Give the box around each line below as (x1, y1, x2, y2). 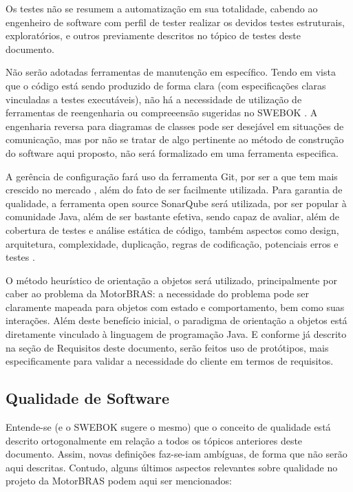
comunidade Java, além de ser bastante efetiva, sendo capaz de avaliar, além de (6, 209, 339, 224)
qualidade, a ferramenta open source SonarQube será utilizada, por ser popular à (6, 195, 347, 210)
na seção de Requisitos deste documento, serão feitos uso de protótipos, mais (6, 340, 329, 354)
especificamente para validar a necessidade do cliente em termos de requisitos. (6, 354, 334, 368)
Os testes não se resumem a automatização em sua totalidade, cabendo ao (6, 1, 318, 15)
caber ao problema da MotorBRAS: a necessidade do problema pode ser (6, 286, 310, 301)
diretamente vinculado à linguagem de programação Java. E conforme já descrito (6, 327, 347, 341)
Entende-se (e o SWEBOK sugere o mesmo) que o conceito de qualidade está (6, 420, 331, 434)
